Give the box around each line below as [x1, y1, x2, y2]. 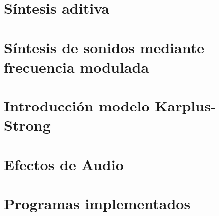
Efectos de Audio [4, 154, 124, 174]
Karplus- [155, 96, 216, 116]
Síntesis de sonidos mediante [4, 37, 204, 57]
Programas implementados [4, 193, 191, 214]
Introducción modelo [4, 96, 150, 116]
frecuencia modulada [4, 56, 149, 77]
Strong [4, 115, 51, 135]
